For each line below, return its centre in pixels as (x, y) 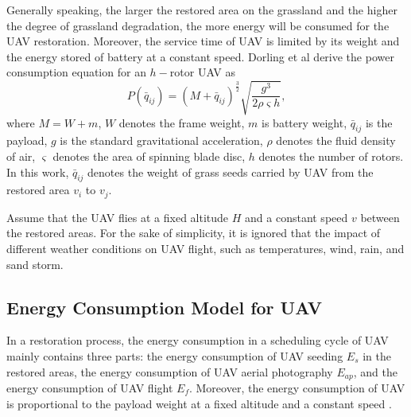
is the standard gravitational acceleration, (161, 140)
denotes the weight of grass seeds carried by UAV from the (231, 171)
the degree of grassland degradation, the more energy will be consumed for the (198, 25)
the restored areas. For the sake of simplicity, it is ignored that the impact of (194, 233)
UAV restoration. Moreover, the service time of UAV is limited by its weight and (203, 41)
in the (377, 355)
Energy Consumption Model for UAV (164, 307)
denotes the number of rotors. (331, 156)
